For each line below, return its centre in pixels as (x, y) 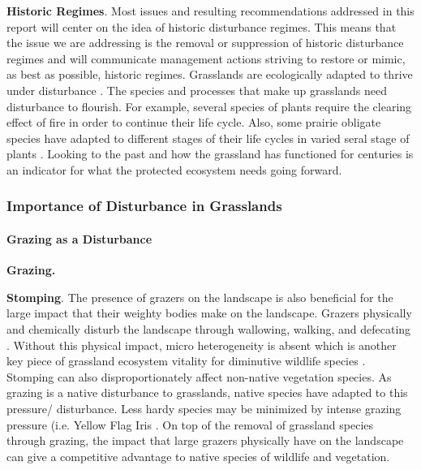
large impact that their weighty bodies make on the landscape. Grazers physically (209, 313)
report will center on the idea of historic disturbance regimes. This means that (202, 26)
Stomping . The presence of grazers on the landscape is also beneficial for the (200, 297)
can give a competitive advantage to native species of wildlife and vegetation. (198, 456)
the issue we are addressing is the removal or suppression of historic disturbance (205, 43)
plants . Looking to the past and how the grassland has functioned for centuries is (210, 154)
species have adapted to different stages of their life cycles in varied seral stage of (208, 138)
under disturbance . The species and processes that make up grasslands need (197, 90)
